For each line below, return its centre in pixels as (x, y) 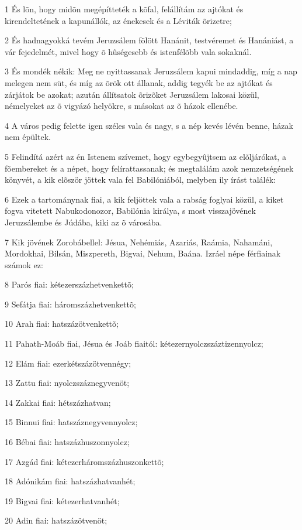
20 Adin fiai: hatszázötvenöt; (56, 520)
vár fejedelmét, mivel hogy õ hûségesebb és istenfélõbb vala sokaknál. (128, 51)
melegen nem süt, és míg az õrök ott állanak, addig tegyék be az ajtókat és (139, 82)
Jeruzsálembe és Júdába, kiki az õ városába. (84, 222)
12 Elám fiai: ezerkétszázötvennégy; (68, 363)
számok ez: (24, 264)
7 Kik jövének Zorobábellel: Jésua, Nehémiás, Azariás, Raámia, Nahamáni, (139, 242)
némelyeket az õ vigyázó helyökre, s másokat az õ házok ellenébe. (122, 106)
